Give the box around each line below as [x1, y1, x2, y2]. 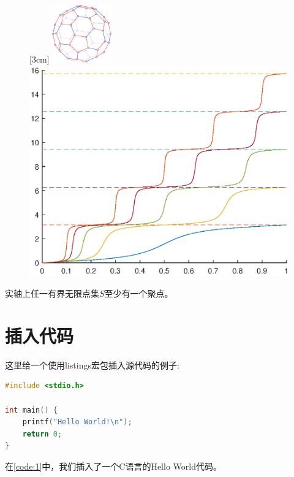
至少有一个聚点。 [104, 287, 173, 299]
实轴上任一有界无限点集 [5, 287, 99, 299]
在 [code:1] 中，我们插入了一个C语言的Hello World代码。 [5, 459, 222, 472]
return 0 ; [22, 429, 62, 438]
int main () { [5, 405, 58, 414]
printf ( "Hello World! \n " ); [22, 418, 132, 427]
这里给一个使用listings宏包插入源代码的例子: [5, 358, 179, 371]
